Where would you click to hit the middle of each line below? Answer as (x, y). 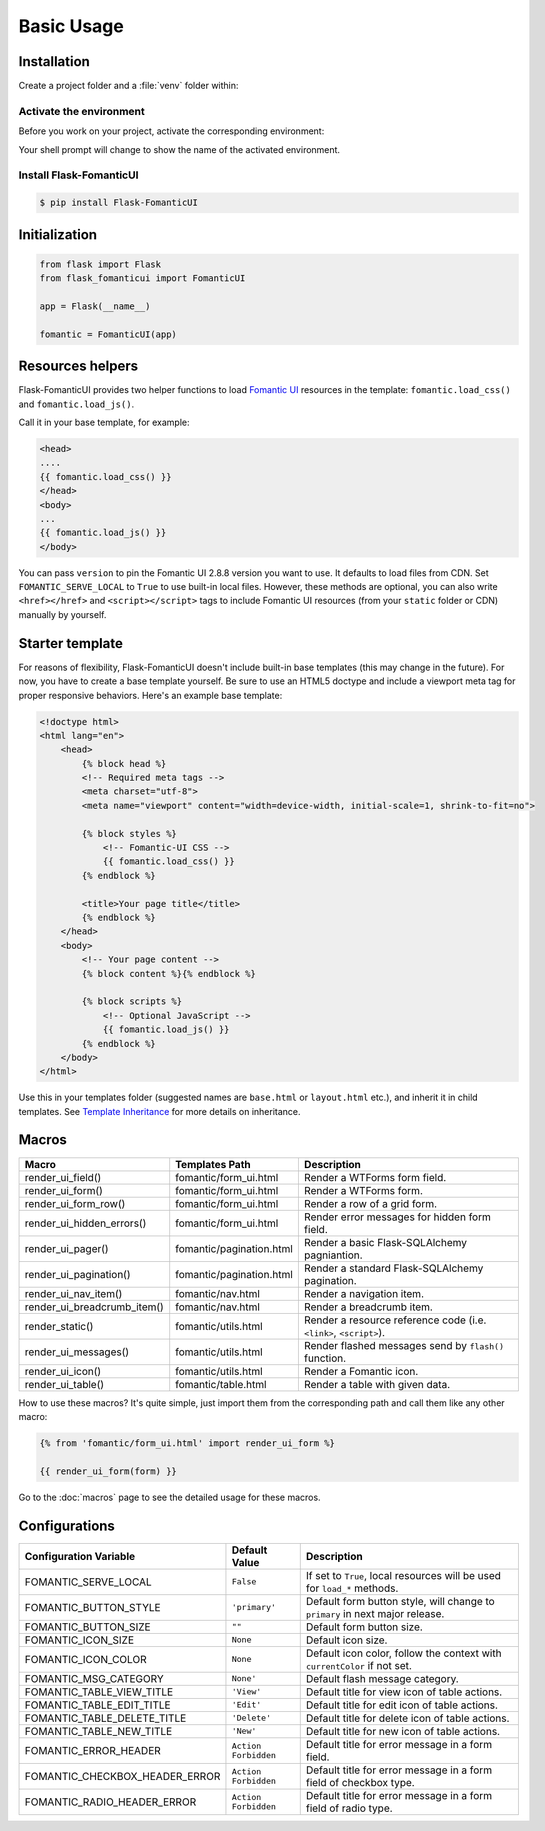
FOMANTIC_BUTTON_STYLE (92, 1607)
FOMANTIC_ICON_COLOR (85, 1659)
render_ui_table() (64, 1384)
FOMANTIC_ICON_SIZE (79, 1640)
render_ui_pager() (66, 1248)
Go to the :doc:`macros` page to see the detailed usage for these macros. (169, 1497)
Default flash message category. (382, 1678)
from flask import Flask (100, 264)
